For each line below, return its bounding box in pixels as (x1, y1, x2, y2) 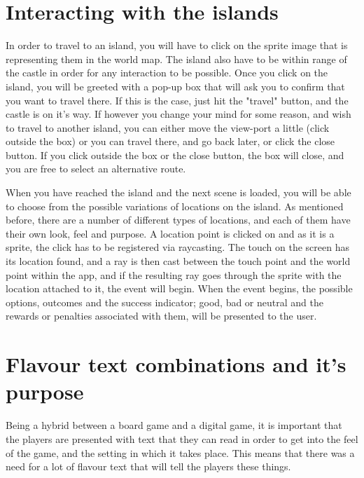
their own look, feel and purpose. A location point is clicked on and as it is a (6, 226, 335, 240)
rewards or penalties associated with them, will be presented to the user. (6, 308, 317, 323)
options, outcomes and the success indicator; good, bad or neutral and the (6, 294, 323, 309)
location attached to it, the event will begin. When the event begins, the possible (6, 281, 353, 296)
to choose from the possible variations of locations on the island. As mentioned (6, 198, 344, 213)
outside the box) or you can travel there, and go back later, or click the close (6, 134, 335, 149)
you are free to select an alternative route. (6, 161, 186, 176)
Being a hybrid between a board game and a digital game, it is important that (6, 418, 342, 432)
